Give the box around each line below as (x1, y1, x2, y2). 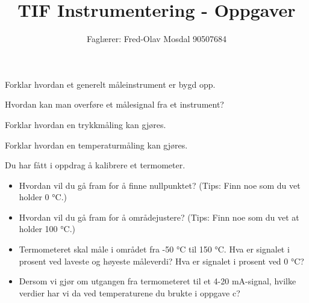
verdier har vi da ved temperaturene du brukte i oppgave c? (19, 286, 240, 299)
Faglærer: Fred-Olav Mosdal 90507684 (87, 32, 226, 45)
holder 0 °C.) (19, 191, 67, 203)
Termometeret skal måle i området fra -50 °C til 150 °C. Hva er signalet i (19, 243, 290, 256)
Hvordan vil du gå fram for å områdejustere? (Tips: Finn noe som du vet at (19, 210, 299, 223)
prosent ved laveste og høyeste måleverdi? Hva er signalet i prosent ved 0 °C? (19, 254, 304, 267)
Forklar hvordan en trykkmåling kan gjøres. (5, 118, 166, 130)
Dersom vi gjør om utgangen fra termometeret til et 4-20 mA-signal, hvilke (19, 275, 296, 287)
